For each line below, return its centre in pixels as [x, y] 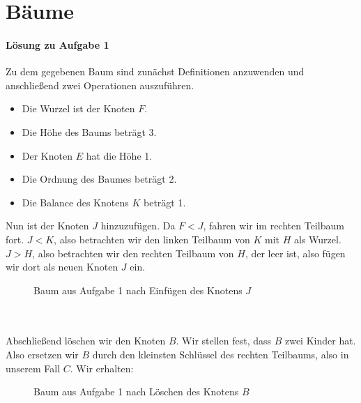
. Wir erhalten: [102, 368]
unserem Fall [33, 368]
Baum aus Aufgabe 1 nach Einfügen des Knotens [138, 290]
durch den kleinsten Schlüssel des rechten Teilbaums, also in [221, 355]
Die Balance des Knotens [75, 202]
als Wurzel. [318, 239]
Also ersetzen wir [42, 355]
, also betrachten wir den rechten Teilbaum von [133, 253]
